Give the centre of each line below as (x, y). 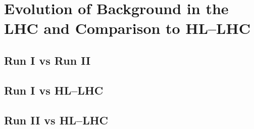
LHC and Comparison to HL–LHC (127, 28)
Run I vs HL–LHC (54, 90)
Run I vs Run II (47, 60)
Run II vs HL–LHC (56, 120)
